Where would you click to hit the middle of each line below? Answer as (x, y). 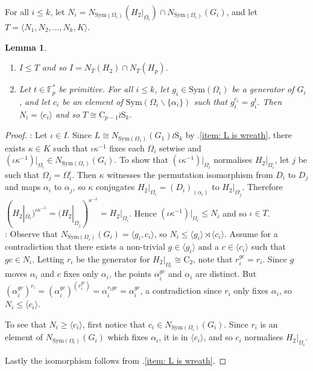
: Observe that (32, 233)
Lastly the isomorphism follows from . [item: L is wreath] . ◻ (116, 360)
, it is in (173, 337)
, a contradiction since (181, 290)
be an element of (93, 101)
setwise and (180, 147)
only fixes (251, 290)
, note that (213, 258)
